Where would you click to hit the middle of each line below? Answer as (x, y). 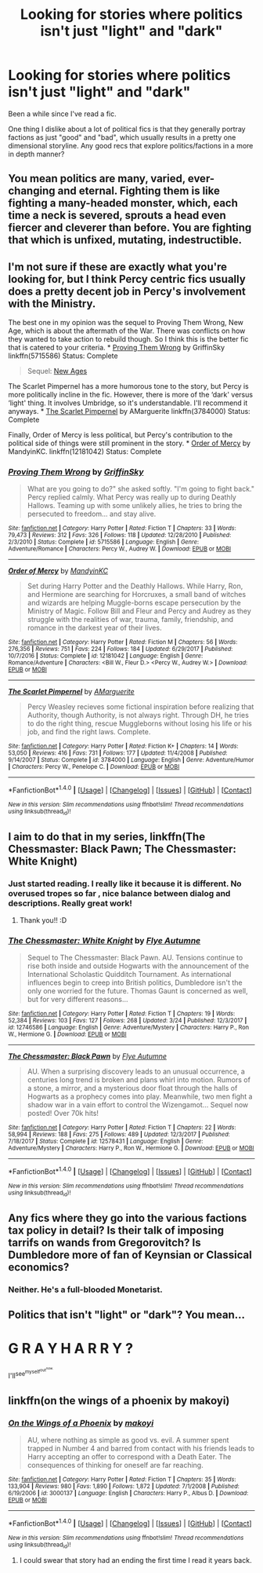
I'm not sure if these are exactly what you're (118, 267)
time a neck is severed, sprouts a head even (117, 216)
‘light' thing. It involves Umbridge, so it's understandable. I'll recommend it (128, 403)
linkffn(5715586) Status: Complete (63, 356)
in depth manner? (36, 154)
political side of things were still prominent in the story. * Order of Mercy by (130, 443)
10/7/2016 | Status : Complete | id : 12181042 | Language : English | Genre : (106, 656)
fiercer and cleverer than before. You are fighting (130, 228)
